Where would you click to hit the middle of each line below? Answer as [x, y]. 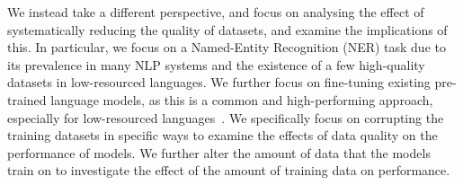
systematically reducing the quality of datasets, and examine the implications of [227, 29]
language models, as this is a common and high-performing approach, [242, 99]
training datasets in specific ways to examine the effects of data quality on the [223, 135]
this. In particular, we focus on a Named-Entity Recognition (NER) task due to [227, 47]
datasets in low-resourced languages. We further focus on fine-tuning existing [219, 82]
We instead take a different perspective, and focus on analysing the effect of [216, 12]
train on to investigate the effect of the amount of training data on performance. [229, 170]
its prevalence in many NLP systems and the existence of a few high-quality [216, 64]
